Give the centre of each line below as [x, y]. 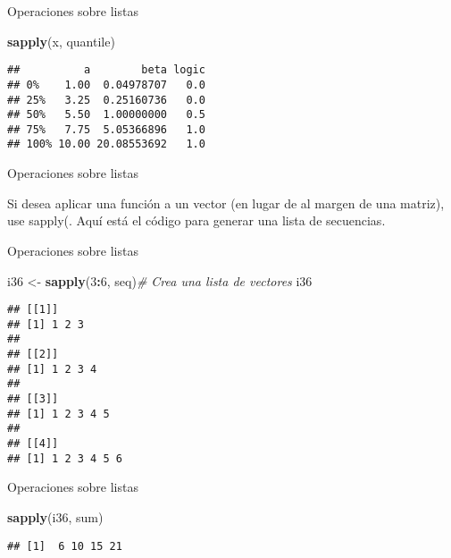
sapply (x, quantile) [61, 41]
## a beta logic [106, 70]
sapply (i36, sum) [55, 516]
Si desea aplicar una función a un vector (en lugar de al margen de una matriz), [226, 203]
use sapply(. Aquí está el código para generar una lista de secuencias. [196, 220]
